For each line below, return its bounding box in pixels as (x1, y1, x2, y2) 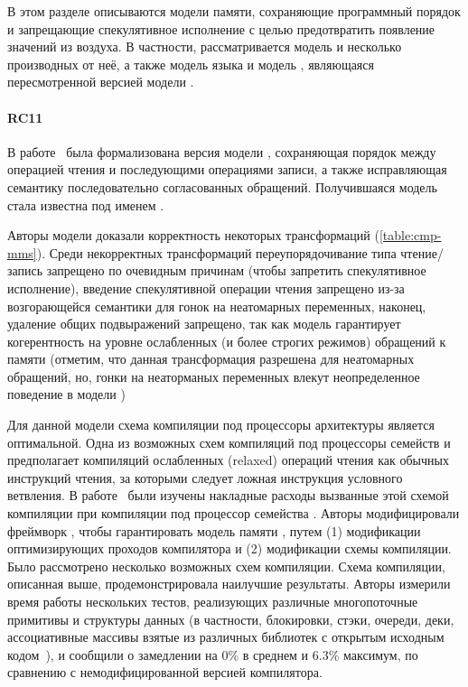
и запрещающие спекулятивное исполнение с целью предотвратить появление (7, 19, 435, 38)
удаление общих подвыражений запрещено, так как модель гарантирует (7, 314, 401, 333)
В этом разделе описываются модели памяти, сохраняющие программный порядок (7, 2, 461, 20)
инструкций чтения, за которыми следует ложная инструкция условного (7, 468, 403, 487)
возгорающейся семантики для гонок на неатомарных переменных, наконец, (7, 296, 426, 315)
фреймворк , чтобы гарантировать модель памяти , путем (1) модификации (7, 521, 421, 540)
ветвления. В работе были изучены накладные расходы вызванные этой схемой (7, 486, 449, 505)
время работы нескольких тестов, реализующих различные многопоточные (7, 592, 418, 611)
